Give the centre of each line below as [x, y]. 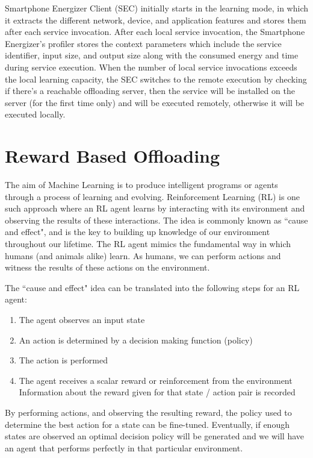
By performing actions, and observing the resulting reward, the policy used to [148, 412]
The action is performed [63, 360]
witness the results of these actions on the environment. [107, 267]
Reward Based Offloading [113, 156]
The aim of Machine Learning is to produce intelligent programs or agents [141, 185]
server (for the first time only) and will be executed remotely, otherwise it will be [155, 102]
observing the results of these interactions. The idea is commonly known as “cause [156, 220]
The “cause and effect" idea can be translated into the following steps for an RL [152, 287]
